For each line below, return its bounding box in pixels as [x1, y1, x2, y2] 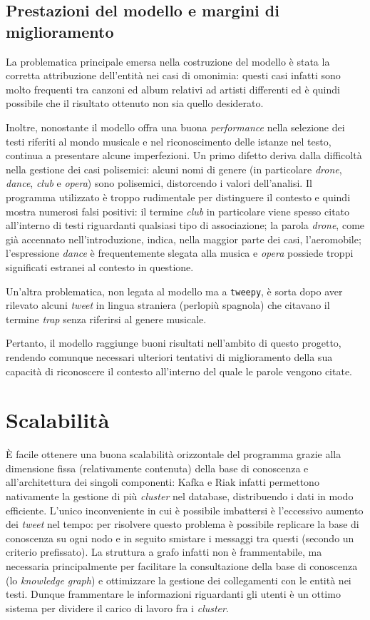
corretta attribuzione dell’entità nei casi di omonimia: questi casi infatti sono [6, 68, 341, 83]
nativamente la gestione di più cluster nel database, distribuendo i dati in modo [6, 489, 354, 504]
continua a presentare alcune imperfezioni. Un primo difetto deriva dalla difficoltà [6, 148, 362, 163]
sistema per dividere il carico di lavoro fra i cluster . [6, 600, 229, 615]
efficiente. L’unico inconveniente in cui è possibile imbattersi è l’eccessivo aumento [6, 502, 364, 517]
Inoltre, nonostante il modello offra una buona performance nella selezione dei [6, 119, 345, 134]
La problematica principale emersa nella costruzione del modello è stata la [6, 54, 330, 68]
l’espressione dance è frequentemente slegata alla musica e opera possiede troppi [6, 245, 354, 260]
